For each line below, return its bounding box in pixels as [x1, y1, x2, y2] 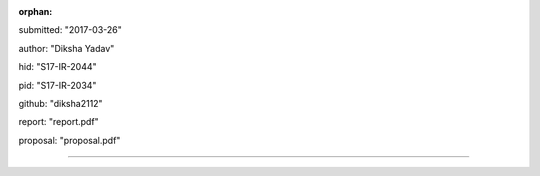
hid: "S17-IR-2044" [18, 61, 97, 73]
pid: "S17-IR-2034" [18, 79, 97, 91]
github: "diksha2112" [18, 97, 104, 109]
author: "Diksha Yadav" [18, 42, 115, 54]
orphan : [18, 6, 53, 17]
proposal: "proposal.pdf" [18, 134, 121, 146]
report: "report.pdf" [18, 116, 99, 128]
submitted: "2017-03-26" [18, 24, 122, 36]
